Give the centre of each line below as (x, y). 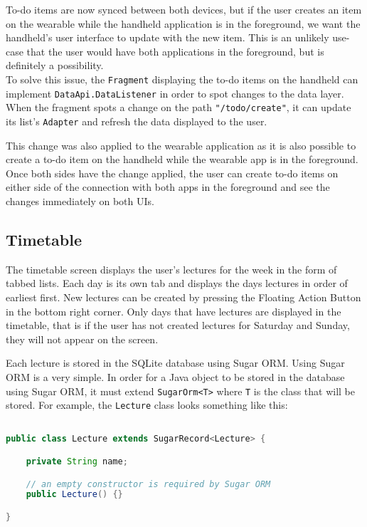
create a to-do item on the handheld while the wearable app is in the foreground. (182, 159)
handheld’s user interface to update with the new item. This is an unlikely (167, 37)
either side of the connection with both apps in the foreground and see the (168, 187)
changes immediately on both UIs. (80, 200)
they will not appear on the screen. (82, 339)
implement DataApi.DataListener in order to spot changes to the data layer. (175, 93)
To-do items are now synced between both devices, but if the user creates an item (184, 9)
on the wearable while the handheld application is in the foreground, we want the (183, 23)
